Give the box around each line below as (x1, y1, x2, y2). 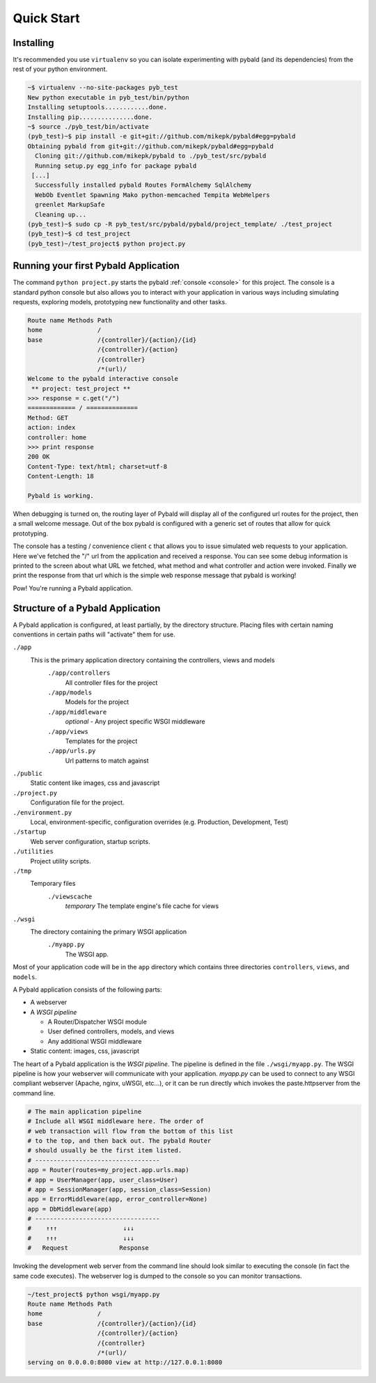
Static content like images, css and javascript (30, 779, 160, 787)
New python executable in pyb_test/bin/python (27, 93, 189, 101)
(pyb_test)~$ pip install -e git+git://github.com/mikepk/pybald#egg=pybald (27, 132, 296, 141)
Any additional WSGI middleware (47, 1037, 142, 1045)
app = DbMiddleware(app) (27, 1205, 113, 1213)
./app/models (47, 688, 93, 696)
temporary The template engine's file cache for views (65, 902, 219, 910)
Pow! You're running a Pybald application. (13, 584, 133, 592)
